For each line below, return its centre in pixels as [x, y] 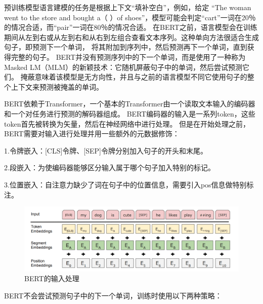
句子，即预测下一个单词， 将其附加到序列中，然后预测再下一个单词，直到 [126, 47]
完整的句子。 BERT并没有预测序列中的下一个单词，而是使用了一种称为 [128, 56]
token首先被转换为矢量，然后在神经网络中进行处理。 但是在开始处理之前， [127, 123]
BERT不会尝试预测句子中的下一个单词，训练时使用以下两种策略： [113, 295]
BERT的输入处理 [52, 278]
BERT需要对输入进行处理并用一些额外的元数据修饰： [92, 134]
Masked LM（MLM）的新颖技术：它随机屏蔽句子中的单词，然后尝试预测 [123, 67]
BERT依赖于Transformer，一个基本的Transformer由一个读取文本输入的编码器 [130, 104]
